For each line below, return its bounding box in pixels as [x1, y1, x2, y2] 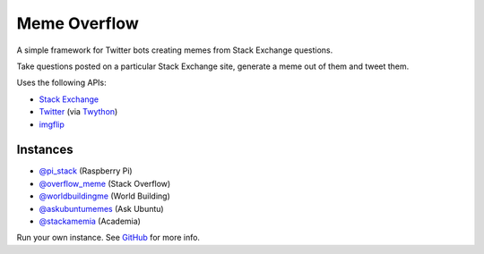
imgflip [39, 119, 65, 130]
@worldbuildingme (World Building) [39, 190, 170, 201]
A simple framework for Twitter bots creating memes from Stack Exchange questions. [16, 45, 333, 55]
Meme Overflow [16, 13, 139, 33]
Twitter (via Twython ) [39, 106, 118, 117]
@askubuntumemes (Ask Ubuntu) [39, 203, 165, 214]
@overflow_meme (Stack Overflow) [39, 178, 171, 189]
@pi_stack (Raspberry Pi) [39, 165, 134, 176]
